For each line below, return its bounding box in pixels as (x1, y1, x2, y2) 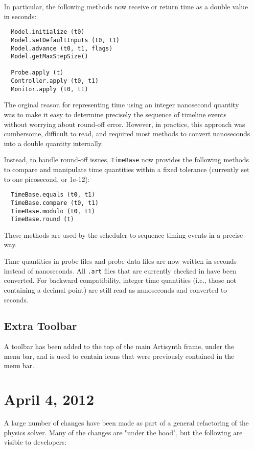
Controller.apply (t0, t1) (11, 77, 99, 85)
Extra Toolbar (4, 318, 77, 333)
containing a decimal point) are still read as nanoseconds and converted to (4, 284, 227, 295)
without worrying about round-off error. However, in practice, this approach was (4, 119, 245, 129)
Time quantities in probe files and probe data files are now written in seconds (4, 256, 237, 266)
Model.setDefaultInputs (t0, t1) (11, 36, 120, 44)
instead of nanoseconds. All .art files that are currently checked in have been (4, 265, 236, 275)
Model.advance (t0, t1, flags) (11, 45, 113, 52)
